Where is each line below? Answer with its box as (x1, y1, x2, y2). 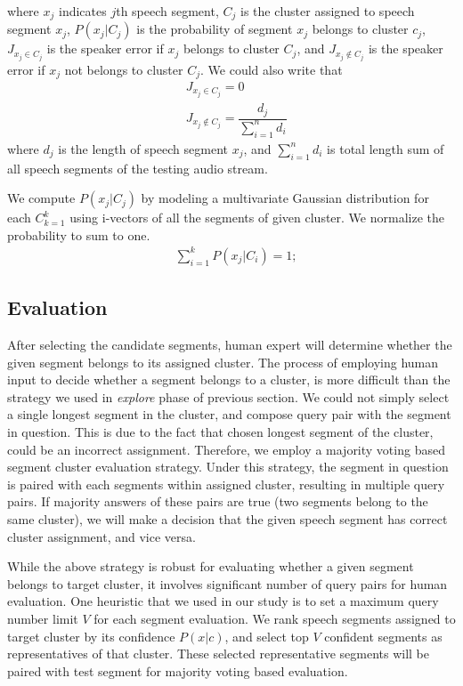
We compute (7, 189, 76, 207)
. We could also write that (200, 60, 343, 78)
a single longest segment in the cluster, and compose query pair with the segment (7, 405, 451, 424)
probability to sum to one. (7, 225, 150, 244)
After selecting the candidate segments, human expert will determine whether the (7, 335, 452, 354)
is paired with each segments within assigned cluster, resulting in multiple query (7, 474, 445, 493)
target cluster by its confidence (7, 626, 175, 645)
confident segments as (324, 626, 443, 645)
